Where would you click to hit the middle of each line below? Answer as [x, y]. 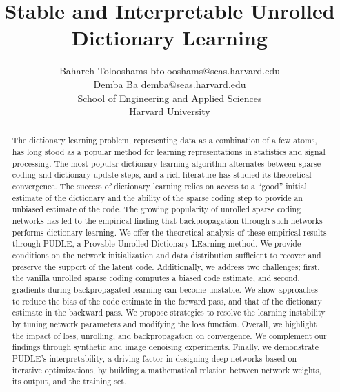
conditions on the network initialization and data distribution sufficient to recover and [167, 255]
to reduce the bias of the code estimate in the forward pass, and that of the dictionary [167, 301]
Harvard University [170, 111]
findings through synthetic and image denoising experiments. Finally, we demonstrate [166, 347]
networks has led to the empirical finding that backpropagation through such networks [167, 221]
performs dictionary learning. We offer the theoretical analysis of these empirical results [169, 232]
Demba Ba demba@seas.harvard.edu [170, 84]
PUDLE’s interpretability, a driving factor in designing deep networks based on [154, 358]
